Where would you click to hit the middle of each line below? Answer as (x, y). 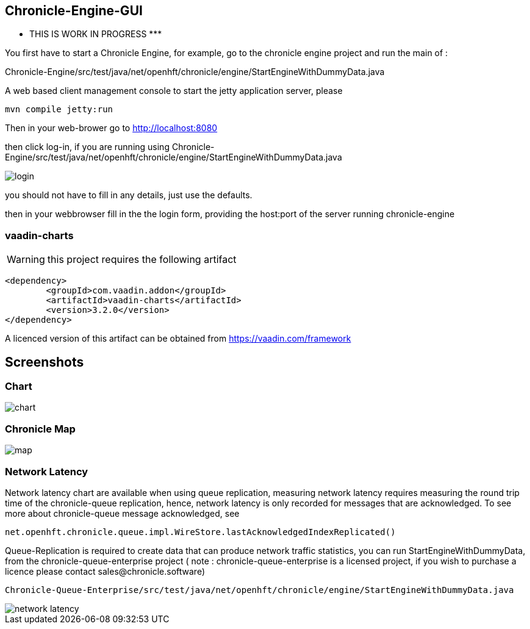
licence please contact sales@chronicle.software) (105, 571)
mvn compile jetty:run (59, 110)
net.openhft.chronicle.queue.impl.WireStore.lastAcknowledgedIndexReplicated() (200, 532)
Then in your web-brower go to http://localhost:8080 (111, 128)
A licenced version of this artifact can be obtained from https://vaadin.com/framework (178, 339)
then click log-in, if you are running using (87, 147)
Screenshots (45, 362)
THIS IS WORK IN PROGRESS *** (96, 34)
